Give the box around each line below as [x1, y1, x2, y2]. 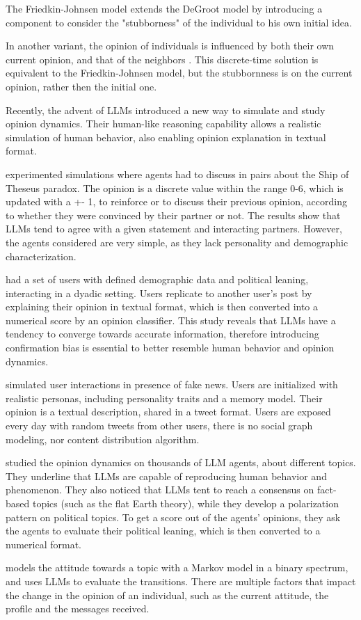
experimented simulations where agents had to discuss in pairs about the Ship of [6, 166, 349, 181]
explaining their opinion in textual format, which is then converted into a [6, 299, 319, 314]
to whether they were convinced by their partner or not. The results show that [6, 207, 341, 222]
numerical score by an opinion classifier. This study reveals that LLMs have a [6, 312, 336, 327]
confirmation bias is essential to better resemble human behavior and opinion [6, 340, 335, 355]
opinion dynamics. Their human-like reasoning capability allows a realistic [6, 116, 321, 131]
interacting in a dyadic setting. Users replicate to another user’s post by [6, 285, 312, 300]
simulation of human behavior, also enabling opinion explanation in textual [6, 129, 326, 144]
